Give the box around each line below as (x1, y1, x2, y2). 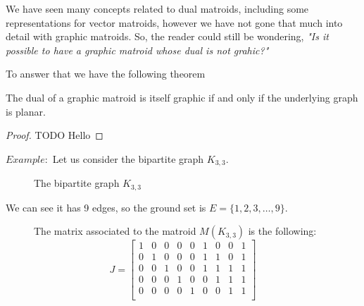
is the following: (248, 224, 317, 238)
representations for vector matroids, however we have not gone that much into (6, 15, 343, 30)
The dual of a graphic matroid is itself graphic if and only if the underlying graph (6, 90, 358, 104)
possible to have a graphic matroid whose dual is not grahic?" (6, 42, 269, 57)
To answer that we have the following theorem (6, 66, 206, 81)
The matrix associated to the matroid (34, 224, 196, 238)
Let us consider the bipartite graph (52, 151, 204, 166)
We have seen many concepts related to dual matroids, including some (6, 1, 309, 16)
